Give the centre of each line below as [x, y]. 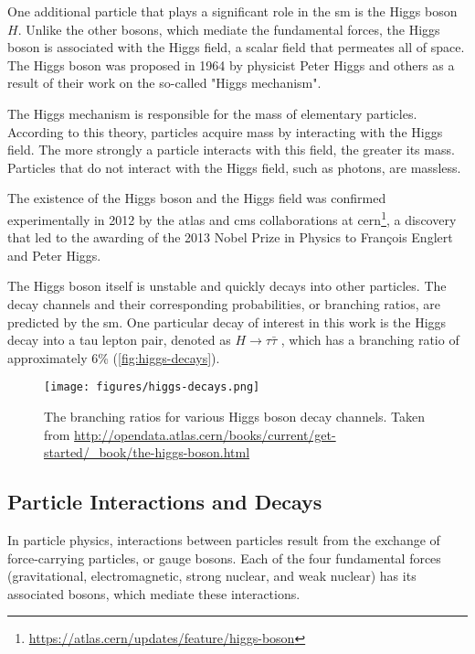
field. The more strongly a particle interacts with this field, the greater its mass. [231, 150]
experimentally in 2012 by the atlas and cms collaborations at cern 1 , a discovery [232, 218]
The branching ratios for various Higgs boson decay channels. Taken [235, 416]
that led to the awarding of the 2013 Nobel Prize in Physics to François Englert [230, 237]
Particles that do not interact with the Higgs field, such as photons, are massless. [234, 167]
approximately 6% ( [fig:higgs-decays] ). [114, 357]
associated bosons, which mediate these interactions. [154, 593]
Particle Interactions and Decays [165, 502]
